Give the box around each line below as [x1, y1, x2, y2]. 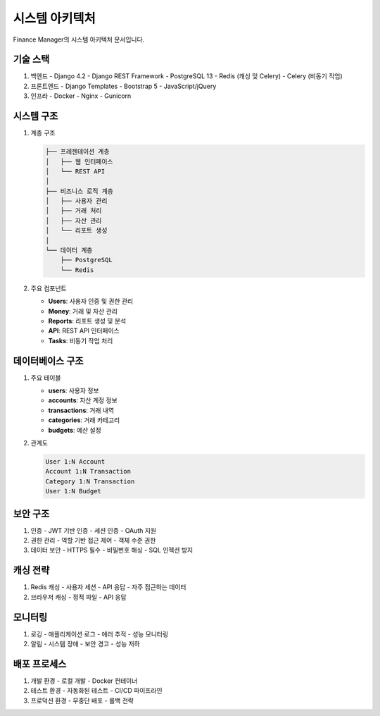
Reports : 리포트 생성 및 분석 [48, 316, 127, 325]
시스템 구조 [13, 110, 58, 123]
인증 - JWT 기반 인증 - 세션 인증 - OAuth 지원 [30, 526, 157, 535]
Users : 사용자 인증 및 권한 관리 [48, 297, 134, 306]
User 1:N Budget [45, 487, 102, 495]
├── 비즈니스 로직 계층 [45, 187, 114, 195]
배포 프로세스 [13, 658, 67, 669]
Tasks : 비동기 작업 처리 [48, 336, 113, 345]
